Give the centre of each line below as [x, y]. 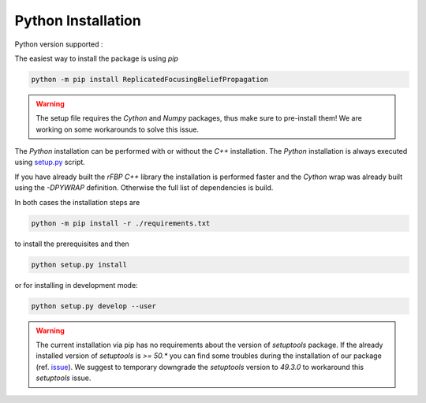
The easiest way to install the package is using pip [97, 58]
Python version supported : [59, 44]
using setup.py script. [50, 162]
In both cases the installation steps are [77, 202]
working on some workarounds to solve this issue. [118, 129]
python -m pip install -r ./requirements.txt [121, 223]
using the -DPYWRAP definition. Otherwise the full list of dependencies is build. [144, 188]
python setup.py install [79, 265]
